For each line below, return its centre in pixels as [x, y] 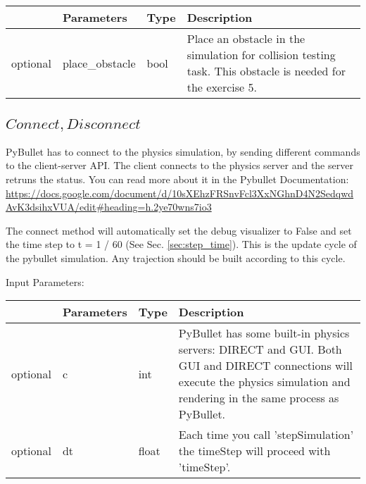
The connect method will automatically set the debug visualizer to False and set [179, 230]
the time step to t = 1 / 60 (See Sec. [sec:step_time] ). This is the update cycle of [181, 244]
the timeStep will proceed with [254, 451]
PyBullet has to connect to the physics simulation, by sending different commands [183, 151]
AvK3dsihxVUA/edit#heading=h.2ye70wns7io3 [109, 207]
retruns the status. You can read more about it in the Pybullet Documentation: [177, 179]
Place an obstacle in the [246, 38]
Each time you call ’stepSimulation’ [266, 435]
